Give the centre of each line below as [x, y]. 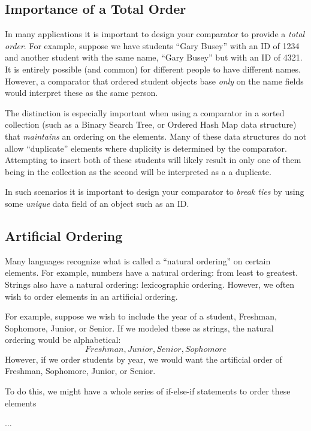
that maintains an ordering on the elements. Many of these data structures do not [156, 136]
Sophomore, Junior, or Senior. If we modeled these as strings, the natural [139, 328]
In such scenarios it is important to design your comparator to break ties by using [155, 192]
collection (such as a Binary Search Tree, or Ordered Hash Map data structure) [151, 124]
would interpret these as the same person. [81, 93]
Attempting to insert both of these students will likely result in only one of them [153, 160]
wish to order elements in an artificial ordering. [91, 296]
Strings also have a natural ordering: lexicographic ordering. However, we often [150, 284]
